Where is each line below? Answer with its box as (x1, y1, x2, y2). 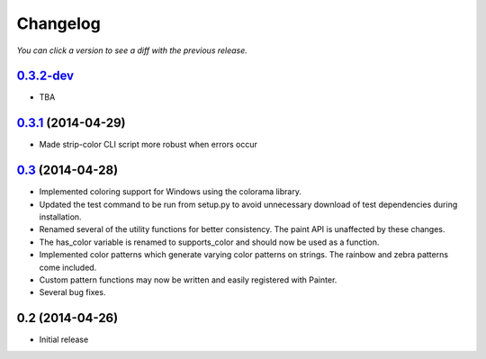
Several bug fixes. (39, 287, 106, 298)
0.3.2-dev (16, 68, 75, 84)
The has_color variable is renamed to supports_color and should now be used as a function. (39, 237, 380, 247)
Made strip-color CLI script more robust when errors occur (39, 139, 258, 150)
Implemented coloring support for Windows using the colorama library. (39, 186, 301, 197)
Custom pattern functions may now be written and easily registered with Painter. (39, 274, 337, 285)
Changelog (16, 13, 101, 33)
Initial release (39, 334, 89, 346)
